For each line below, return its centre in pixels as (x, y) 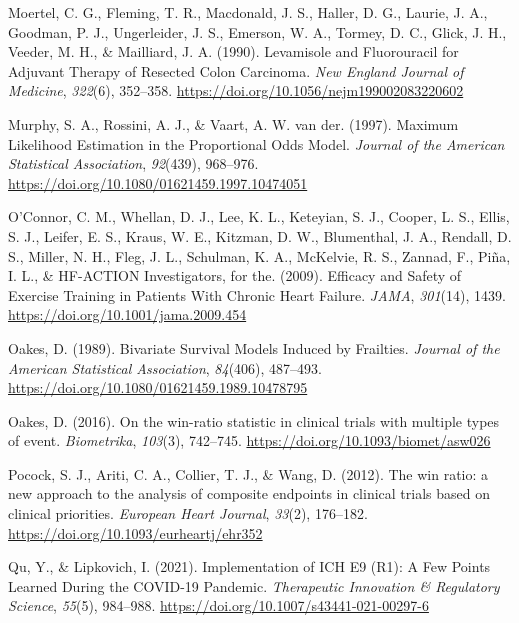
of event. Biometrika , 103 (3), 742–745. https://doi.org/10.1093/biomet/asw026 (249, 440)
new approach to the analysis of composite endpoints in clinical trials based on (249, 493)
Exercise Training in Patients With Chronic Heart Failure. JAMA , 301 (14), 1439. (257, 294)
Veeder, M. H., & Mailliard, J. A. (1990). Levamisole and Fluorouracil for (233, 51)
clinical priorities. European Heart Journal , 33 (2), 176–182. (188, 513)
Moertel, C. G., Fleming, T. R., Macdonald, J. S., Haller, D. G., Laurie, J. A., (248, 12)
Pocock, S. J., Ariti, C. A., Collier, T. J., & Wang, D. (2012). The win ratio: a (248, 473)
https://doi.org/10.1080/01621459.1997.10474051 (158, 182)
